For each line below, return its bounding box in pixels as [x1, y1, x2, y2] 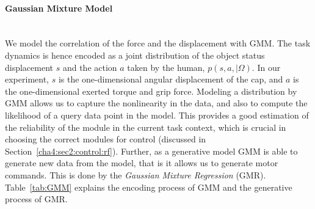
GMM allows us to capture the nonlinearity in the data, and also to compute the [5, 97, 308, 109]
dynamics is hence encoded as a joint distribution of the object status [5, 48, 265, 61]
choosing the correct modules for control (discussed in [5, 133, 206, 145]
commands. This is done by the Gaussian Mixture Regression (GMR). [5, 168, 266, 181]
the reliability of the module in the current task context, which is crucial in [5, 120, 286, 133]
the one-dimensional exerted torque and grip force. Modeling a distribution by [5, 84, 297, 97]
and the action [62, 61, 117, 73]
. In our [252, 61, 281, 73]
